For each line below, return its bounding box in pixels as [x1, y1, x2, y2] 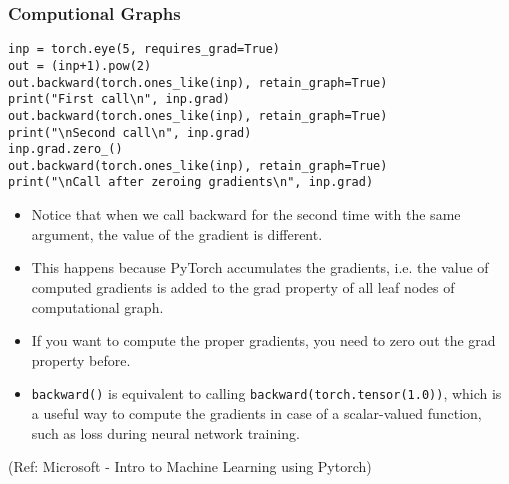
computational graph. [31, 296, 164, 317]
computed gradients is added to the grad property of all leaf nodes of [31, 276, 455, 297]
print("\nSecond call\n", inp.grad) [8, 125, 252, 140]
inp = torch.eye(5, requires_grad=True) [8, 42, 281, 57]
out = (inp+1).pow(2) [8, 58, 152, 73]
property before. [31, 349, 131, 370]
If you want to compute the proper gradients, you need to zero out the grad [31, 330, 496, 351]
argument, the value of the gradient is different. [31, 223, 323, 244]
